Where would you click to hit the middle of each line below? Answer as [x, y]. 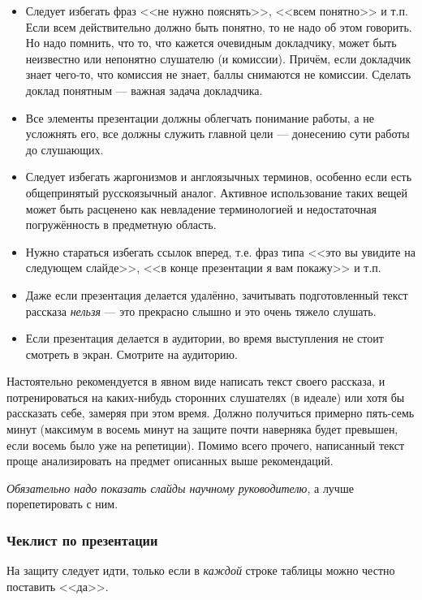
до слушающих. [65, 149]
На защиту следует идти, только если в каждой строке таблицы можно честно [201, 570]
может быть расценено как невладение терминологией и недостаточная [201, 208]
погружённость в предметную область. [121, 224]
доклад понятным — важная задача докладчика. [144, 90]
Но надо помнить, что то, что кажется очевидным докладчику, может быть [211, 43]
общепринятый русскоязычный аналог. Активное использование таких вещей [216, 192]
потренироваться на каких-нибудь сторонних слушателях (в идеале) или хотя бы [206, 397]
